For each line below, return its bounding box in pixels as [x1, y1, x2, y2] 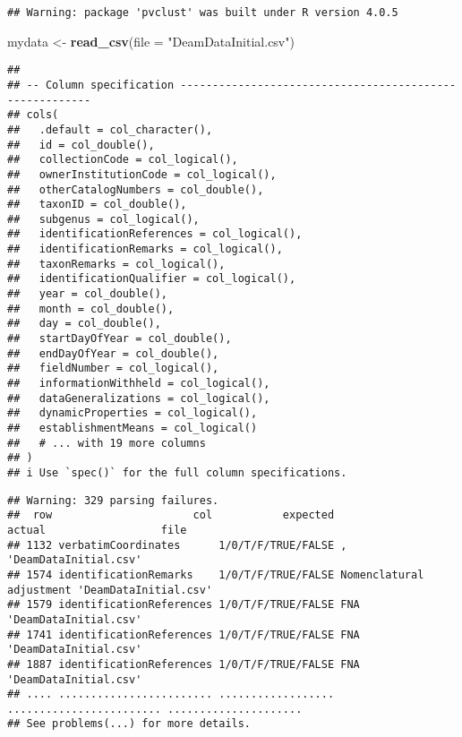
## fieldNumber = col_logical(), [7, 362, 219, 375]
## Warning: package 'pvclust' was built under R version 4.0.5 [7, 6, 398, 19]
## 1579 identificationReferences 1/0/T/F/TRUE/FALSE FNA [7, 598, 360, 612]
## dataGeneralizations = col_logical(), [7, 391, 270, 405]
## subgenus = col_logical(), [7, 212, 200, 226]
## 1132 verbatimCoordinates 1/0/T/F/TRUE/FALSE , [7, 538, 347, 552]
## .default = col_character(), [7, 123, 213, 136]
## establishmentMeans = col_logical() [7, 422, 258, 434]
